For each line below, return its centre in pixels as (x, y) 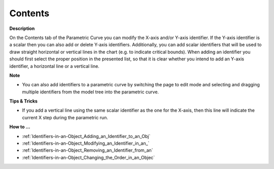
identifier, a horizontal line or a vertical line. (55, 66)
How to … (20, 127)
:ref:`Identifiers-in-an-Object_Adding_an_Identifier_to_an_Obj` (86, 136)
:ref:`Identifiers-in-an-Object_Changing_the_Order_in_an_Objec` (89, 157)
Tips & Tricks (24, 101)
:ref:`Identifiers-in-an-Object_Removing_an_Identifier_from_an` (88, 150)
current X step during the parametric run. (65, 117)
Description (22, 28)
